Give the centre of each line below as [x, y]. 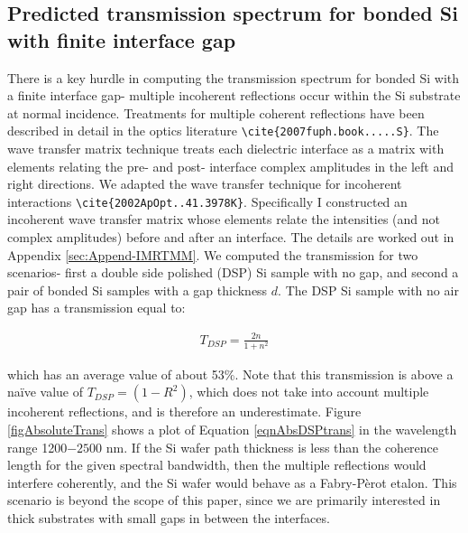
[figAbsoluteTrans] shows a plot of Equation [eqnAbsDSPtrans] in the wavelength [232, 429]
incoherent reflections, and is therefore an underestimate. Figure [184, 411]
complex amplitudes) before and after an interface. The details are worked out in [231, 237]
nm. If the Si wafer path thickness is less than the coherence [272, 447]
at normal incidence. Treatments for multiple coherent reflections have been [216, 112]
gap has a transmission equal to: [96, 308]
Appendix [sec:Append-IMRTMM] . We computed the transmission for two [213, 254]
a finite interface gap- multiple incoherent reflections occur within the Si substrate [234, 95]
